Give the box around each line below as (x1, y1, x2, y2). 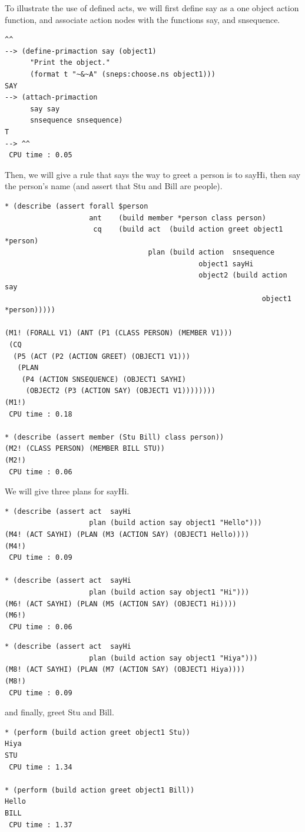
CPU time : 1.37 (9, 820, 72, 829)
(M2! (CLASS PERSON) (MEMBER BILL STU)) (5, 444, 165, 453)
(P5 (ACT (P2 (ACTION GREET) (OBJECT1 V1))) (13, 352, 190, 361)
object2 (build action (198, 271, 287, 280)
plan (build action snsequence (148, 248, 275, 257)
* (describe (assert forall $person (5, 202, 148, 210)
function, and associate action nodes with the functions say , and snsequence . (5, 13, 280, 25)
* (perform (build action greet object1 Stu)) (5, 728, 190, 737)
